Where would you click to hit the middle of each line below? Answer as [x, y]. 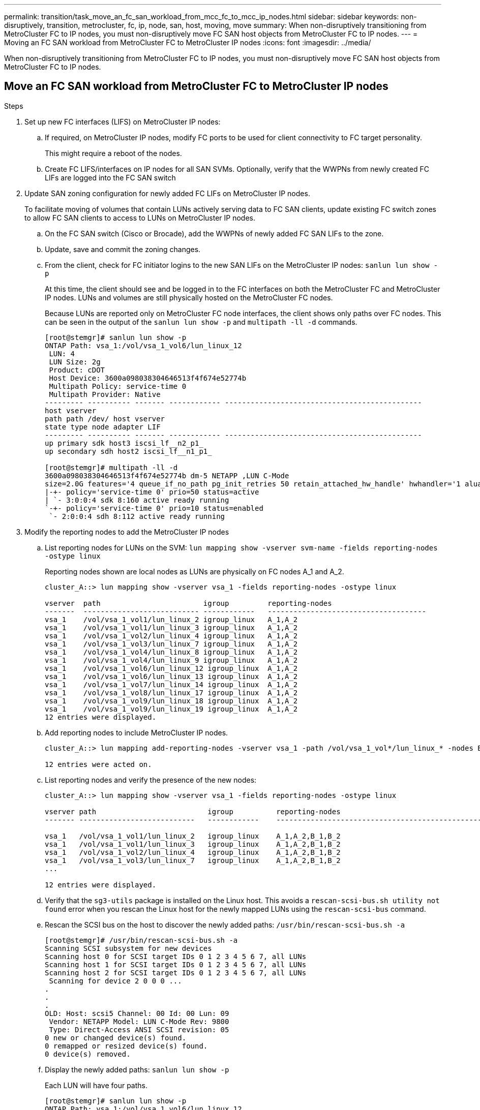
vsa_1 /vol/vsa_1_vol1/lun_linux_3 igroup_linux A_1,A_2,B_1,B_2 [193, 844]
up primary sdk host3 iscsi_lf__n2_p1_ [124, 443]
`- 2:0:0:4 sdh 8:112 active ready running [137, 516]
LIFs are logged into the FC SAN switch [110, 177]
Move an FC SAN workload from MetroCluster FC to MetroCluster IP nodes [196, 86]
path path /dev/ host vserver [105, 419]
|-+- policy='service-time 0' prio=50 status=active [152, 492]
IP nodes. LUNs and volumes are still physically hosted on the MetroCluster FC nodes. [189, 297]
